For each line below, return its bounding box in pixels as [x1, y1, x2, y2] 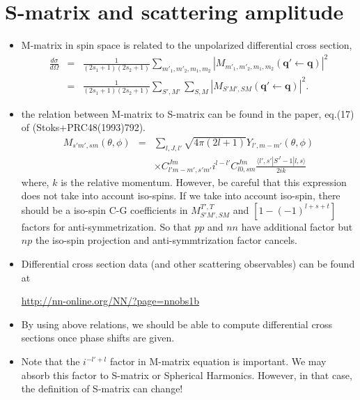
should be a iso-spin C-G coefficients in [21, 202, 188, 217]
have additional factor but [241, 219, 353, 233]
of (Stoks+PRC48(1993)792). [21, 120, 146, 134]
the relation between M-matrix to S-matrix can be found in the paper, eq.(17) [21, 106, 354, 121]
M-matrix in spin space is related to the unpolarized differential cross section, [21, 38, 352, 52]
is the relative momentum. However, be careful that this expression [61, 174, 347, 189]
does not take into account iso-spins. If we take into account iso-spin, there [21, 188, 341, 203]
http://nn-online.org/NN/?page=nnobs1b [21, 293, 200, 308]
